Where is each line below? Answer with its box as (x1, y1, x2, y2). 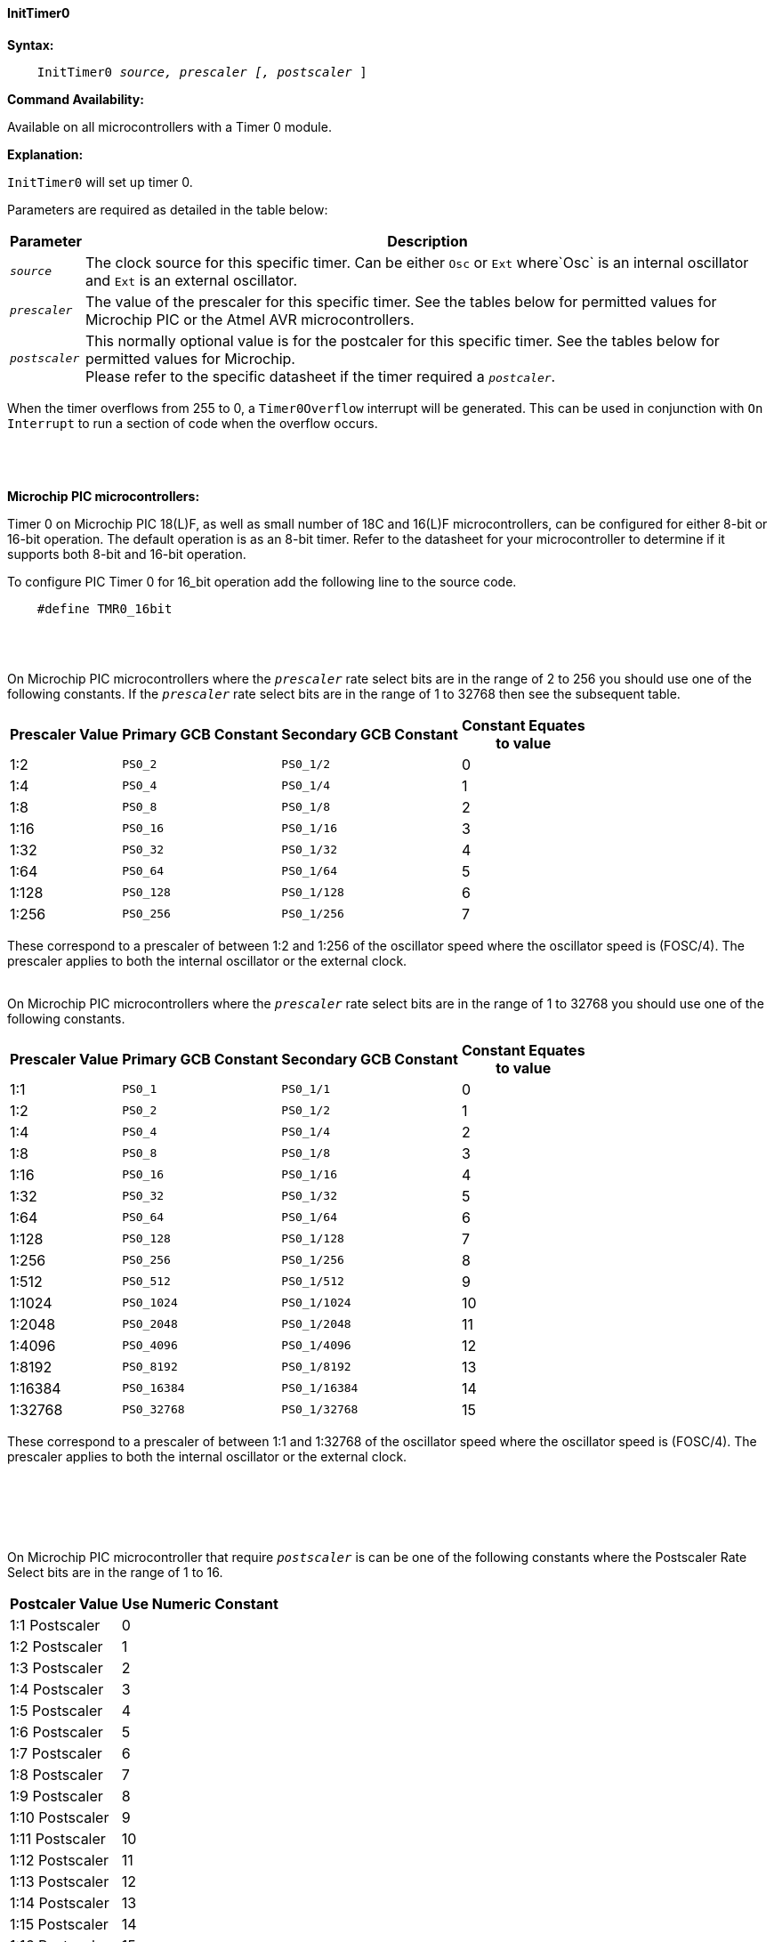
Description (387, 231, 468, 250)
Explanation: (7, 146, 84, 162)
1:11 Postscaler (10, 1829, 106, 1848)
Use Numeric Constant (121, 1594, 278, 1613)
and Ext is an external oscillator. (85, 271, 297, 289)
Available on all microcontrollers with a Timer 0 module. (7, 118, 332, 134)
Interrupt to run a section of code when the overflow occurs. (7, 415, 378, 431)
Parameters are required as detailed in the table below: (7, 201, 328, 217)
